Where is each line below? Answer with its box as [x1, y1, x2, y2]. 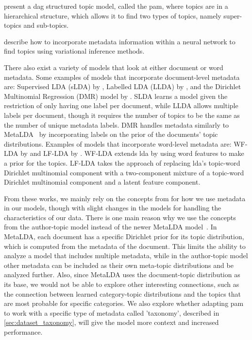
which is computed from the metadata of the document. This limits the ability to [4, 241, 246, 251]
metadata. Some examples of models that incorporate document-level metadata [4, 72, 240, 82]
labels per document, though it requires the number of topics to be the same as [4, 110, 240, 120]
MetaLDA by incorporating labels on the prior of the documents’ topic [4, 129, 218, 139]
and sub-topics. [23, 20, 69, 30]
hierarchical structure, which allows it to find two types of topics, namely [4, 10, 221, 20]
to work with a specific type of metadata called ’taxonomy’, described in [4, 307, 219, 318]
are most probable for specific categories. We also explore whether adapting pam [4, 298, 244, 308]
